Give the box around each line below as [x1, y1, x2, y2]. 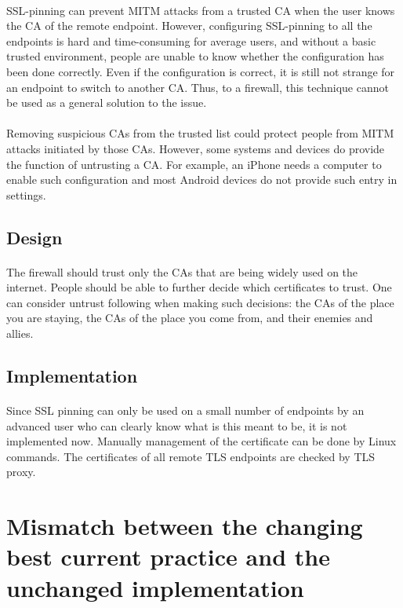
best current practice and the [6, 540, 330, 573]
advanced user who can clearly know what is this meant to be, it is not [6, 417, 347, 434]
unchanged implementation [6, 571, 304, 603]
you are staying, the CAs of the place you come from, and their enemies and [6, 309, 373, 326]
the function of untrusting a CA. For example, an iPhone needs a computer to [6, 156, 382, 172]
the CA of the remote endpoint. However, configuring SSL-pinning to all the [6, 17, 372, 34]
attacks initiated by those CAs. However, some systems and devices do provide [6, 140, 385, 156]
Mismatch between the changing [6, 510, 363, 542]
